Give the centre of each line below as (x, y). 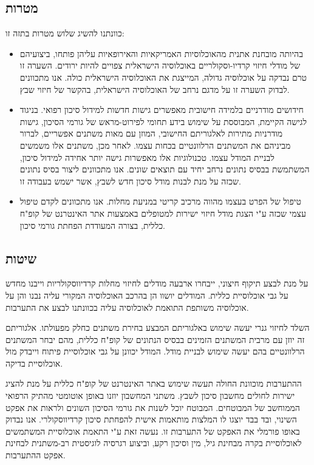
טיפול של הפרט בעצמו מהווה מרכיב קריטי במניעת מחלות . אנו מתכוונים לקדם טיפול (160, 201)
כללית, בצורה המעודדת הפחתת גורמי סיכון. (92, 225)
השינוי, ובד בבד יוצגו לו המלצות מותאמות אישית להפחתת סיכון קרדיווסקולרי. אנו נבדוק (151, 419)
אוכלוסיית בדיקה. (34, 363)
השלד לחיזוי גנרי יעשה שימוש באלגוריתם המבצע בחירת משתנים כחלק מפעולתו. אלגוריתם (158, 328)
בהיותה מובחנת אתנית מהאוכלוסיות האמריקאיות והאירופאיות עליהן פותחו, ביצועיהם (161, 53)
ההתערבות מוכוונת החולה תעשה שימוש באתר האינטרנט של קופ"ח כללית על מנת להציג (154, 383)
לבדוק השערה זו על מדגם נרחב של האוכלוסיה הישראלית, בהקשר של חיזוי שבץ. (155, 89)
